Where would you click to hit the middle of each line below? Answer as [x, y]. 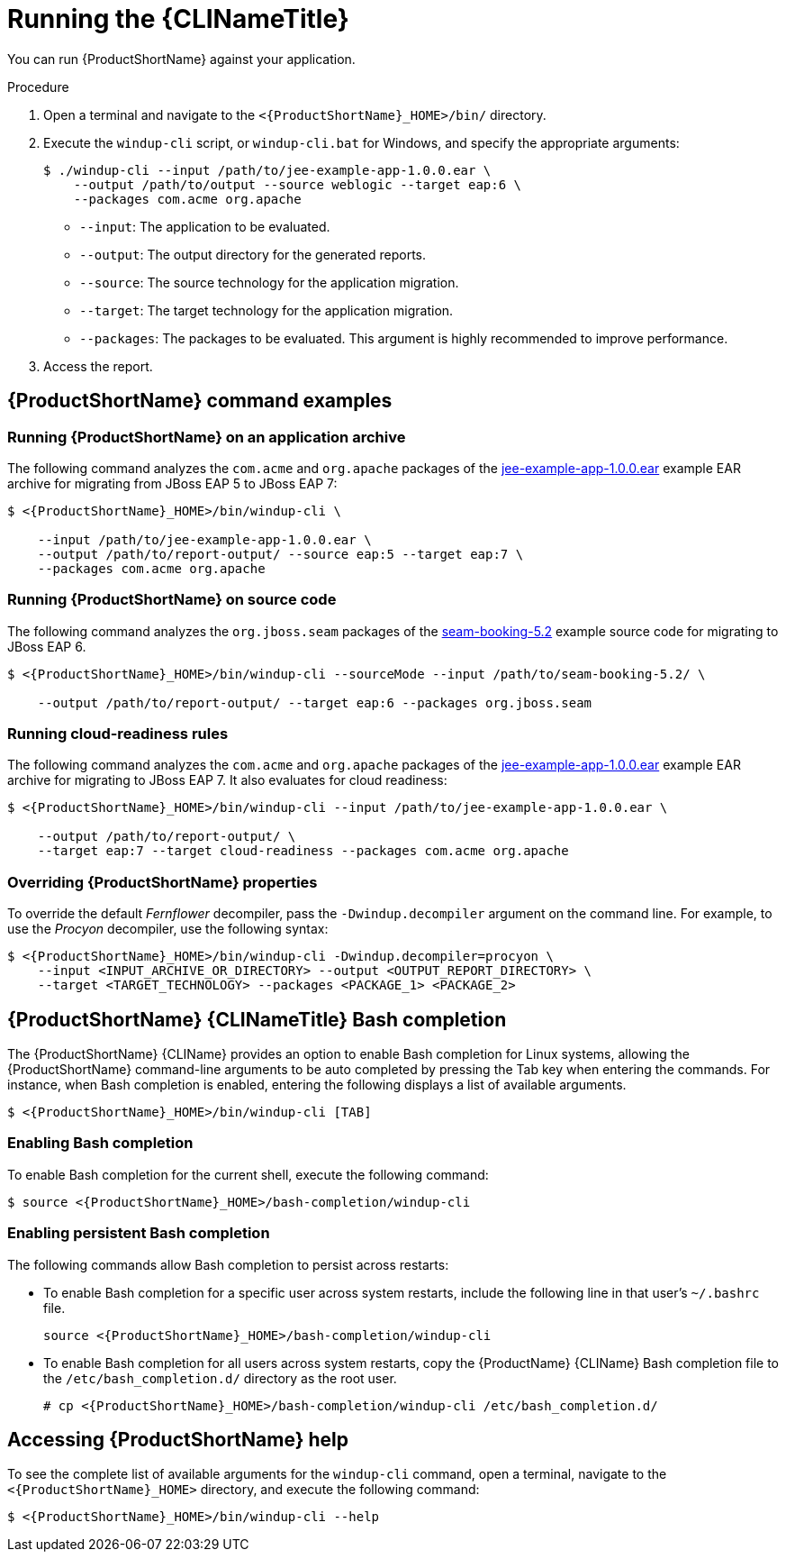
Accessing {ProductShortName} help [178, 1439]
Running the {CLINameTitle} [178, 19]
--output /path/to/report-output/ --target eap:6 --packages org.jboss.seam [315, 702]
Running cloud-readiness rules [118, 734]
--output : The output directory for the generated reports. [253, 254]
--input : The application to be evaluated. [205, 226]
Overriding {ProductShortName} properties [163, 882]
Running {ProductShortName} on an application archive [207, 437]
